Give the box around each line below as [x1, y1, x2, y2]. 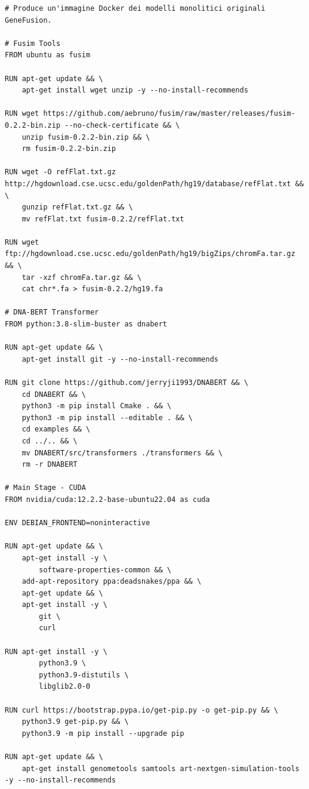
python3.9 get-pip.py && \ [21, 717, 129, 726]
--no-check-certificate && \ [64, 121, 180, 130]
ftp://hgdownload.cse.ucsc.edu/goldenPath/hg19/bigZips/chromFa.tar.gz [5, 249, 295, 258]
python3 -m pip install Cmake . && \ [21, 402, 172, 411]
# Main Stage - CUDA [5, 483, 86, 492]
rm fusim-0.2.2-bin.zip [21, 144, 116, 153]
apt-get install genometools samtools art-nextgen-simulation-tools [21, 764, 299, 773]
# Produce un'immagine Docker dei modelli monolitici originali [5, 4, 265, 13]
